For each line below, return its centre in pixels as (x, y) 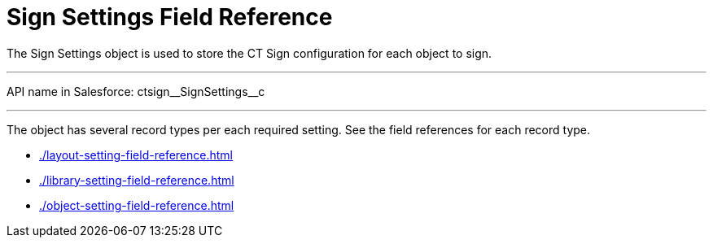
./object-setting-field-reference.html (137, 205)
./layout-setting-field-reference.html (136, 155)
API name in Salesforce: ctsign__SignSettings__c (136, 91)
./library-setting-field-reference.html (137, 180)
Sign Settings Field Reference (170, 17)
